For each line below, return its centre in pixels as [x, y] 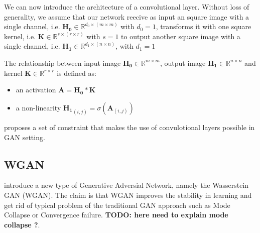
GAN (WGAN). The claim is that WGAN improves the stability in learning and [128, 195]
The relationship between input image [62, 63]
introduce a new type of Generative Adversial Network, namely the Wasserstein [126, 185]
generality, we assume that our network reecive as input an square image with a [127, 16]
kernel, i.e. [20, 36]
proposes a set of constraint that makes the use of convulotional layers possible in [129, 127]
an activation [36, 90]
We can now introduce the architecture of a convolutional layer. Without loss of [127, 7]
